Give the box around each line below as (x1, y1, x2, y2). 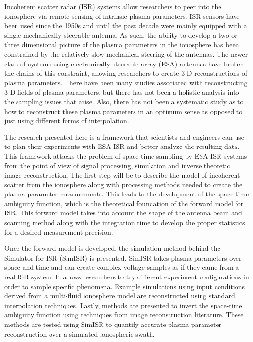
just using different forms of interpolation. (4, 115, 129, 126)
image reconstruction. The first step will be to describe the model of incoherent (4, 170, 240, 180)
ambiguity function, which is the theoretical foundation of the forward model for (4, 198, 244, 208)
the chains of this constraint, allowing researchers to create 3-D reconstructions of (4, 68, 247, 78)
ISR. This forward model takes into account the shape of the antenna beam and (4, 208, 242, 218)
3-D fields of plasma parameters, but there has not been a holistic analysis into (4, 87, 239, 97)
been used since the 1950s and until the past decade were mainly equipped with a (4, 20, 247, 31)
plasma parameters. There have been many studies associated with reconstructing (4, 77, 248, 87)
